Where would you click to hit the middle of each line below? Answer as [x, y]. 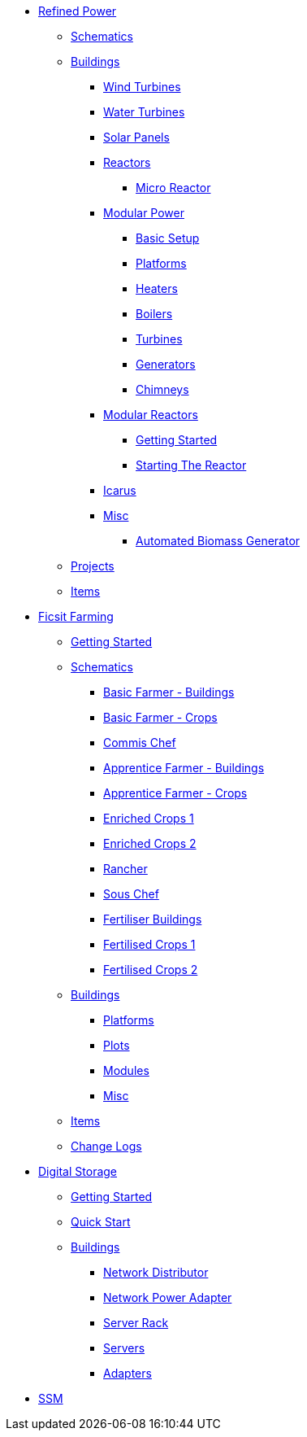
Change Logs [106, 1146]
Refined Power [78, 11]
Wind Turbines [142, 87]
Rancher [125, 869]
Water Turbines [144, 112]
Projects [93, 566]
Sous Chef [131, 894]
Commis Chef [140, 743]
